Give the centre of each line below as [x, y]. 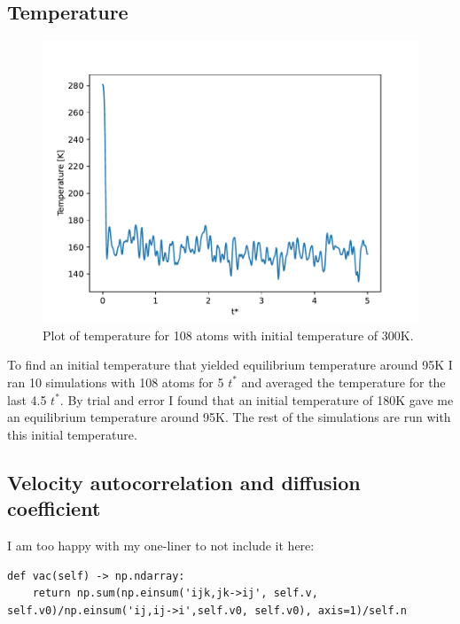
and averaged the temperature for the [343, 382]
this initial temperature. [72, 434]
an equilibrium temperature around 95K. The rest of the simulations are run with [229, 417]
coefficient [54, 508]
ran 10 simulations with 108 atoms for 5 [116, 382]
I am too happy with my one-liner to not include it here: [161, 545]
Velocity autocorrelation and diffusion [184, 482]
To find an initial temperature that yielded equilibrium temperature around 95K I [230, 365]
